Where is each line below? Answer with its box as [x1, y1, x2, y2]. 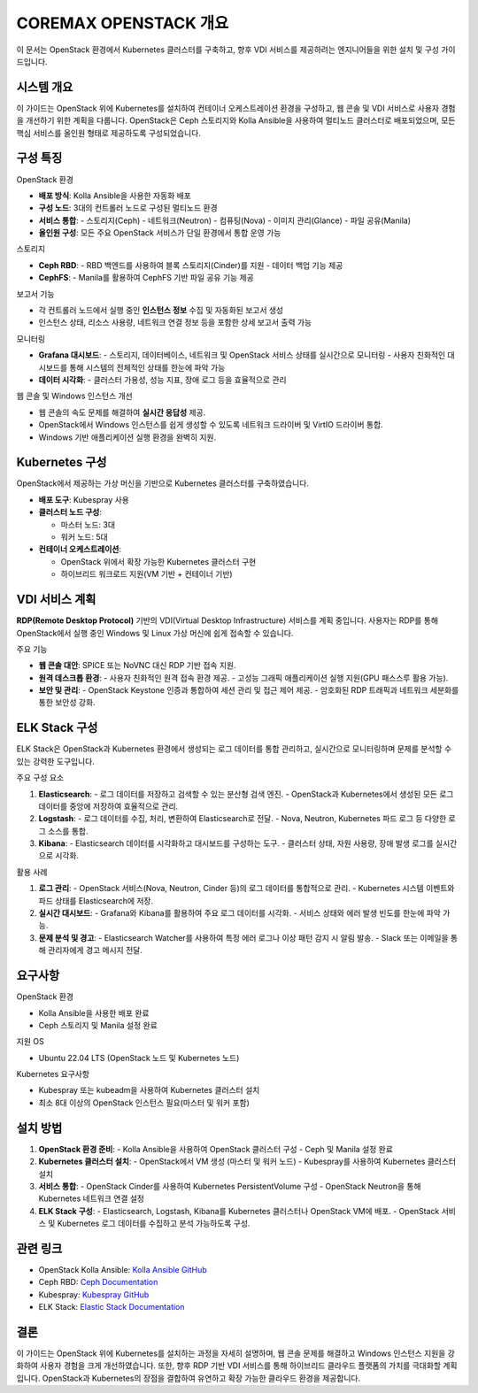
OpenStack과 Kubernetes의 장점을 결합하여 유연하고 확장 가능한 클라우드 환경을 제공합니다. [42, 1373, 361, 1383]
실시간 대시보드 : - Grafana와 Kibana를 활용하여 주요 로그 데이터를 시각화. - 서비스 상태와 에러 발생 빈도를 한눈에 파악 [38, 908, 442, 919]
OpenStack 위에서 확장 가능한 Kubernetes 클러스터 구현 [60, 556, 257, 566]
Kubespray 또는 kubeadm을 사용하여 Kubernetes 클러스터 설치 [38, 1085, 260, 1096]
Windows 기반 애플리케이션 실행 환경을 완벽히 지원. [38, 432, 217, 443]
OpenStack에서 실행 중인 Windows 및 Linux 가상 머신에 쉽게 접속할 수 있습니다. [16, 627, 294, 638]
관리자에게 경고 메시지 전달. [47, 945, 143, 956]
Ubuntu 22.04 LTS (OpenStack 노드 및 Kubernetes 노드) [38, 1052, 240, 1063]
